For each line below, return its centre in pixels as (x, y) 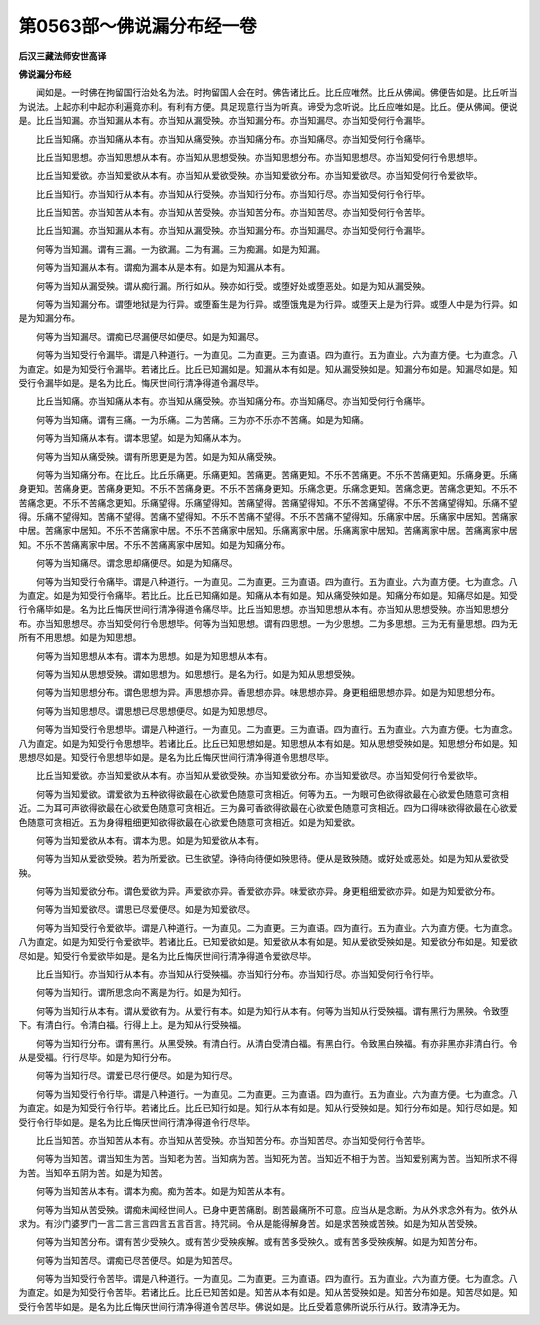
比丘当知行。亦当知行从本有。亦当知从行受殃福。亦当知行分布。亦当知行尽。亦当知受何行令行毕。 (237, 974)
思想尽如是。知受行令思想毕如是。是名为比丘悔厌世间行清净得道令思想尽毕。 (176, 757)
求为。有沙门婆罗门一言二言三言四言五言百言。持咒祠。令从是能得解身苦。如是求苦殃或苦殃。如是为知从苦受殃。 (250, 1223)
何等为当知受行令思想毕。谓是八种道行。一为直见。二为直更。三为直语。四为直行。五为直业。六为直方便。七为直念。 (276, 729)
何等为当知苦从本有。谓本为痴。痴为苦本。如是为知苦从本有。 (162, 1191)
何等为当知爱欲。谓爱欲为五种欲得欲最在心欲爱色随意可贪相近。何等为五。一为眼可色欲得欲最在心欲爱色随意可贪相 (272, 794)
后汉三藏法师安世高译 (62, 56)
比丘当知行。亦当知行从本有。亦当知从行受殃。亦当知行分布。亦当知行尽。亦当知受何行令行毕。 (232, 194)
